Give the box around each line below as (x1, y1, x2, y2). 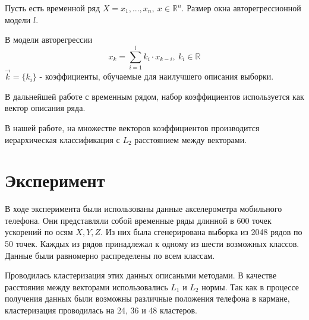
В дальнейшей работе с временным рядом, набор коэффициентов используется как (5, 90, 304, 102)
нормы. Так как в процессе (201, 280, 299, 293)
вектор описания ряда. (5, 102, 86, 114)
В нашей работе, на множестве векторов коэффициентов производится (5, 121, 260, 134)
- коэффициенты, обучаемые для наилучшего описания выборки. (39, 70, 274, 83)
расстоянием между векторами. (134, 133, 247, 145)
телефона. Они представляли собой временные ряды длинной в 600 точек (5, 214, 272, 226)
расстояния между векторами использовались (5, 280, 168, 293)
